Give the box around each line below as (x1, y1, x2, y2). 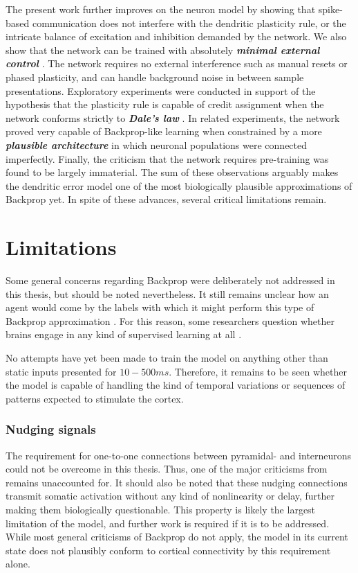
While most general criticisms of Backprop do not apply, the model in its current (6, 529, 348, 544)
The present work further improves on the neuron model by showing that (6, 2, 316, 16)
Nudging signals (6, 421, 96, 438)
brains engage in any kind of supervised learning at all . (6, 327, 242, 342)
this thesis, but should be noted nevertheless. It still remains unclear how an (6, 286, 329, 301)
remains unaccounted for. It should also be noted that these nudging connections (6, 475, 348, 489)
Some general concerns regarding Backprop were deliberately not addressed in (6, 273, 335, 288)
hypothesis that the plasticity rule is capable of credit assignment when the (6, 97, 324, 112)
